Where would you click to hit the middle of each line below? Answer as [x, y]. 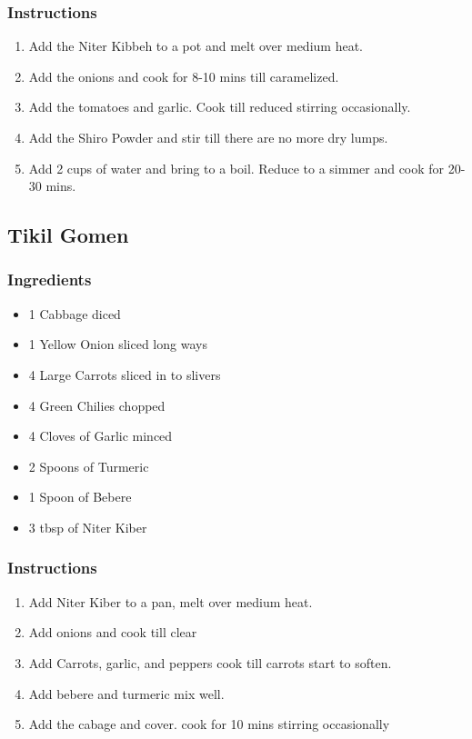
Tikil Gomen [68, 235]
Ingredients [50, 280]
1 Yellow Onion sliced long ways [118, 344]
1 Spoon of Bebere [80, 497]
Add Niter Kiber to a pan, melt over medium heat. [171, 601]
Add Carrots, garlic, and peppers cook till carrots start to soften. [210, 662]
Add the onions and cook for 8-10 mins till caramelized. [184, 76]
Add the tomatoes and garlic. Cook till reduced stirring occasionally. [220, 107]
